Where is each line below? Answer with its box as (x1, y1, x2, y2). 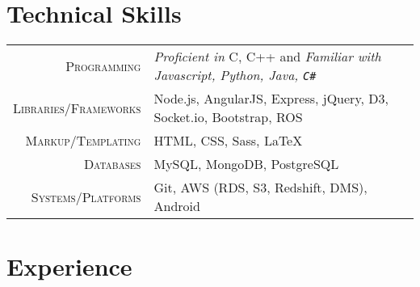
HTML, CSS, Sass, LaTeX (153, 131, 303, 150)
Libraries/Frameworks (13, 98, 141, 117)
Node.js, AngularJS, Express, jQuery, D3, (153, 89, 388, 108)
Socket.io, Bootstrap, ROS (153, 108, 303, 127)
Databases (83, 154, 141, 174)
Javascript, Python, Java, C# (153, 65, 317, 85)
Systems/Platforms (31, 187, 141, 206)
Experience (6, 250, 132, 283)
